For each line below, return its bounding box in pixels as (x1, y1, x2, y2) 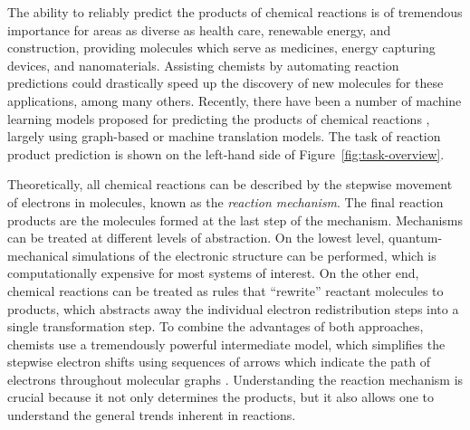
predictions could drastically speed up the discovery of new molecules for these (7, 73, 444, 92)
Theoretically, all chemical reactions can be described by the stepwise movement (7, 175, 453, 194)
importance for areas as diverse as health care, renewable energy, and (7, 20, 391, 39)
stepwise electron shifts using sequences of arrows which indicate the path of (7, 352, 430, 371)
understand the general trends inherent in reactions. (7, 406, 296, 425)
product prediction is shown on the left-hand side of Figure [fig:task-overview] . (7, 144, 445, 163)
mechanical (7, 245, 69, 264)
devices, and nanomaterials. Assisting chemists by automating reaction (7, 55, 399, 74)
